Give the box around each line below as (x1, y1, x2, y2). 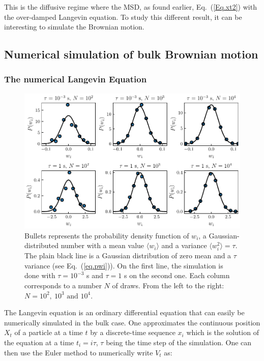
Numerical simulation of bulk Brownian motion (4, 46, 258, 62)
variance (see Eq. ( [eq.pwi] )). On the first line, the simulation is (24, 260, 223, 270)
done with (24, 270, 55, 281)
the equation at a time (4, 337, 74, 348)
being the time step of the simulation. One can (106, 337, 252, 348)
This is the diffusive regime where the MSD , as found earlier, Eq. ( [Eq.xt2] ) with (4, 2, 257, 12)
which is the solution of (186, 327, 259, 338)
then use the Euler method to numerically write (4, 347, 153, 357)
